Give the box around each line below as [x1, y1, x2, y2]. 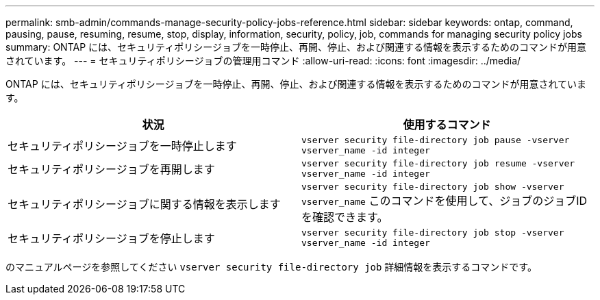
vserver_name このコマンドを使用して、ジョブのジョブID [301, 194, 587, 208]
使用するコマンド [403, 118, 491, 132]
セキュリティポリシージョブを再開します [8, 162, 215, 176]
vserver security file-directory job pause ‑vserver [301, 135, 570, 145]
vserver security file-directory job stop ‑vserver [301, 227, 564, 238]
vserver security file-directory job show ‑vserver [301, 182, 564, 192]
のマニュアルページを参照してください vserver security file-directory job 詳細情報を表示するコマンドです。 [5, 261, 537, 273]
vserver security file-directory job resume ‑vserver [301, 158, 575, 168]
